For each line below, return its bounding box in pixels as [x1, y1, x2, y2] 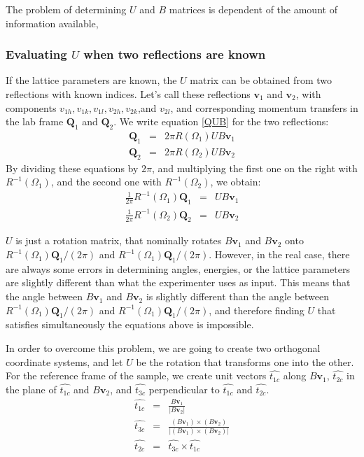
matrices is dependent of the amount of [169, 2, 337, 16]
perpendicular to [148, 381, 220, 396]
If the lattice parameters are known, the [6, 73, 177, 87]
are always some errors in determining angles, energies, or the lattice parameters [6, 261, 350, 276]
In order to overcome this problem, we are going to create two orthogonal [6, 341, 321, 356]
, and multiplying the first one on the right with [152, 160, 358, 175]
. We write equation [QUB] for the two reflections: [113, 114, 329, 129]
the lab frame [6, 114, 64, 129]
